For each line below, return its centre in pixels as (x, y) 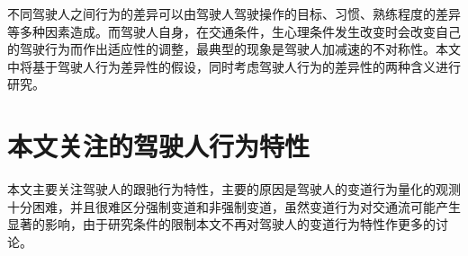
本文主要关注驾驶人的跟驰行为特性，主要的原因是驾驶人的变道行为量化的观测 (234, 189)
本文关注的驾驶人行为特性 (159, 146)
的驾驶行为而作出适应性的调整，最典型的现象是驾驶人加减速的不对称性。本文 (234, 49)
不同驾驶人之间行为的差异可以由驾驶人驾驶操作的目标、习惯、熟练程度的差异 (234, 13)
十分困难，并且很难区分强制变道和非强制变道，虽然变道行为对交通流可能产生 (234, 206)
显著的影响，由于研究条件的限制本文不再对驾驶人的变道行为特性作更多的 (221, 224)
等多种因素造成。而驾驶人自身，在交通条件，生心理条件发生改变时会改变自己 (234, 31)
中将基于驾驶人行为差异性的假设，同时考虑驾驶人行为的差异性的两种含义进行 (234, 66)
